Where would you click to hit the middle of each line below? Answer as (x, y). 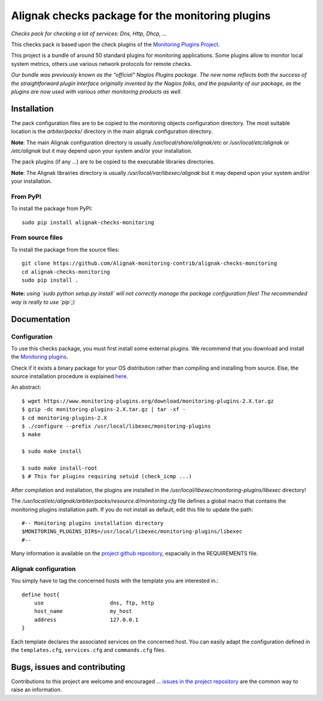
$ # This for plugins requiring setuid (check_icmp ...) (107, 477)
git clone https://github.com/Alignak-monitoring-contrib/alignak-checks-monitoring (150, 263)
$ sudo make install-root (60, 468)
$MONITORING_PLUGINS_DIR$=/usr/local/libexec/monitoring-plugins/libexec (132, 531)
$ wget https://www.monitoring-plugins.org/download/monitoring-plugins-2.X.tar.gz (148, 401)
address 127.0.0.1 (86, 620)
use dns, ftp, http (94, 603)
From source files (37, 238)
